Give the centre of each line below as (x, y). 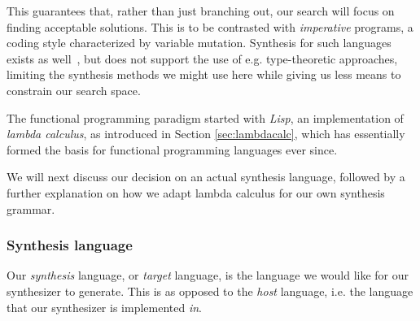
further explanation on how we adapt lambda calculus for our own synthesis (196, 192)
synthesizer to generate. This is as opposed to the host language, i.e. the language (210, 291)
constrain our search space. (74, 90)
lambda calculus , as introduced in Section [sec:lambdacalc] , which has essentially (206, 134)
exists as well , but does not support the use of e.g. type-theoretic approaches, (202, 58)
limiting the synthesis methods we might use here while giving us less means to (204, 74)
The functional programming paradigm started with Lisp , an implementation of (205, 117)
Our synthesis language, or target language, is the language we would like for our (208, 275)
